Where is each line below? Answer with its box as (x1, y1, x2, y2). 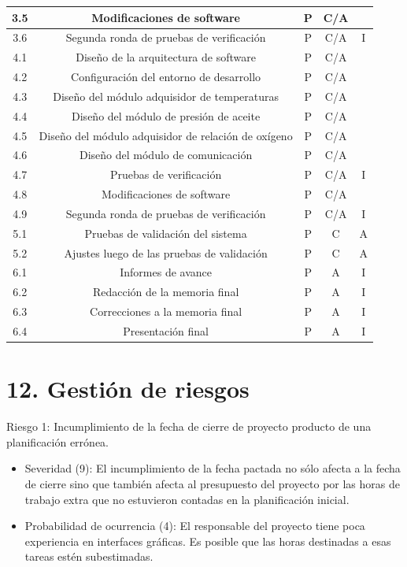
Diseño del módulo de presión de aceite (72, 107, 261, 124)
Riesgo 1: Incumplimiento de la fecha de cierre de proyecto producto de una (6, 418, 372, 435)
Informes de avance (120, 264, 212, 280)
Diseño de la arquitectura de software (76, 49, 256, 65)
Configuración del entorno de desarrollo (71, 69, 261, 85)
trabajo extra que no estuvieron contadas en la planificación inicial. (24, 491, 350, 507)
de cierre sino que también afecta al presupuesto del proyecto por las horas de (24, 476, 400, 491)
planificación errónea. (6, 433, 109, 450)
